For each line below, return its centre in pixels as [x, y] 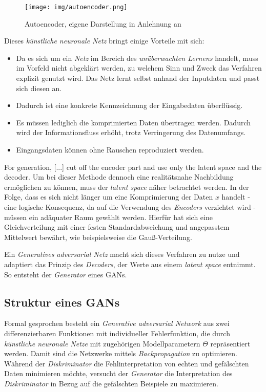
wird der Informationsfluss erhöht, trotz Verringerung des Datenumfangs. [131, 132]
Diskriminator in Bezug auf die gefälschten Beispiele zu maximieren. [111, 383]
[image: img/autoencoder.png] [76, 7]
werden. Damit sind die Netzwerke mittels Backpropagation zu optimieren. [121, 353]
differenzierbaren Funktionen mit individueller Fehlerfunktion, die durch [117, 333]
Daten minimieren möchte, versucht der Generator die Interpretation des [118, 373]
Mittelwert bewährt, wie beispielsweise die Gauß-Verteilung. [98, 237]
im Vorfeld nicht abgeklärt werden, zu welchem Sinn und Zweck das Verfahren [139, 68]
